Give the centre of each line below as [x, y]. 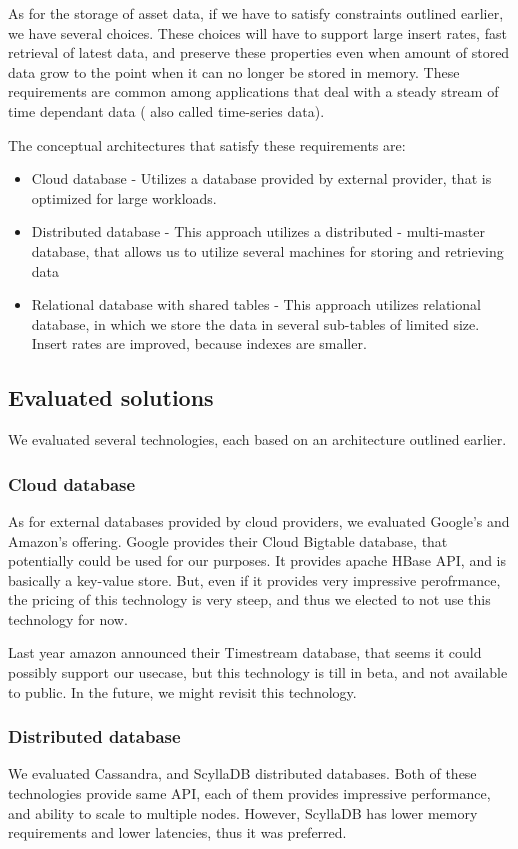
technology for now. [68, 618]
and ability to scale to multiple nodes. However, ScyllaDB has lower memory [243, 812]
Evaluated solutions [111, 397]
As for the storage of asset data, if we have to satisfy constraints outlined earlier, [256, 13]
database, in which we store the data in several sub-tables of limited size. [255, 323]
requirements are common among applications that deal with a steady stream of [253, 91]
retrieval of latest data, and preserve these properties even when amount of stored [259, 52]
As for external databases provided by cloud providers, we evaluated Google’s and [259, 520]
